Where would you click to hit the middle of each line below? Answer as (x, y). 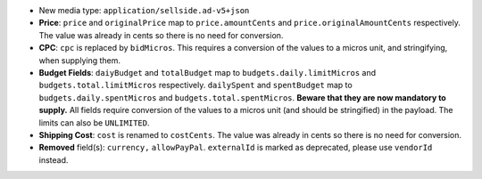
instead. (54, 159)
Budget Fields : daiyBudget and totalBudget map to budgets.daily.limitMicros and (208, 72)
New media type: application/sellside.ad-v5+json (144, 10)
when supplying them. (79, 60)
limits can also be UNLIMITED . (94, 122)
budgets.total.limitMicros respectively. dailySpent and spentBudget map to (195, 85)
